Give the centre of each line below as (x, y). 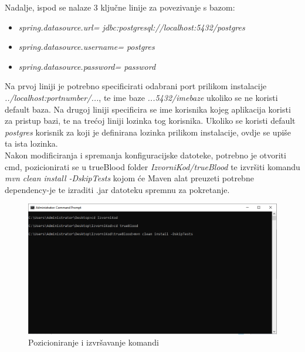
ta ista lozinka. (31, 143)
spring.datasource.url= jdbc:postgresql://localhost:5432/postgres (132, 27)
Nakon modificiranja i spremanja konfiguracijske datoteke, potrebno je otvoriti (145, 155)
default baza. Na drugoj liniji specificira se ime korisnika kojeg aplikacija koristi (148, 109)
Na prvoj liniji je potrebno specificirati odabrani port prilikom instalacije (136, 86)
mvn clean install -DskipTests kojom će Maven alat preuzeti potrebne (129, 178)
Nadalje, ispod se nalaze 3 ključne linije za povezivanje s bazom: (120, 7)
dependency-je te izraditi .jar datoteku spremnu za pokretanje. (117, 189)
